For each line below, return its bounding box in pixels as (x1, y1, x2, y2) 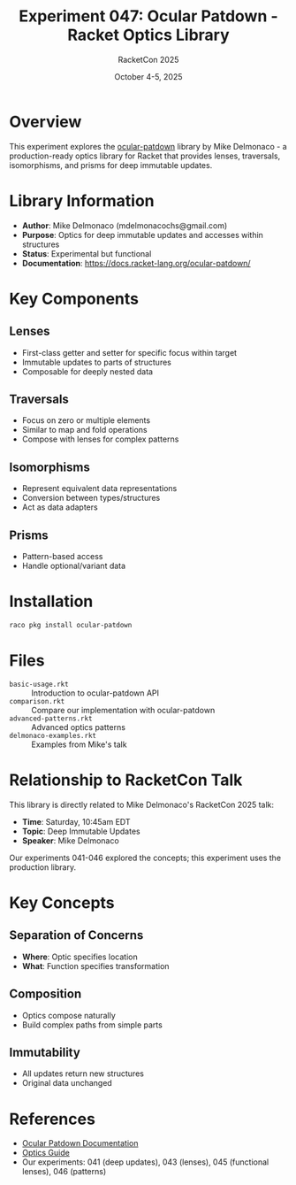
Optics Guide (21, 1148, 71, 1158)
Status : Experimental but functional (21, 248, 152, 258)
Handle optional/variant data (21, 560, 126, 572)
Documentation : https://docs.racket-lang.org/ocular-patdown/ (21, 258, 251, 268)
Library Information (9, 190, 155, 211)
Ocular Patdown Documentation (21, 1138, 139, 1149)
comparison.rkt (9, 696, 65, 705)
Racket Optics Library (67, 25, 230, 45)
